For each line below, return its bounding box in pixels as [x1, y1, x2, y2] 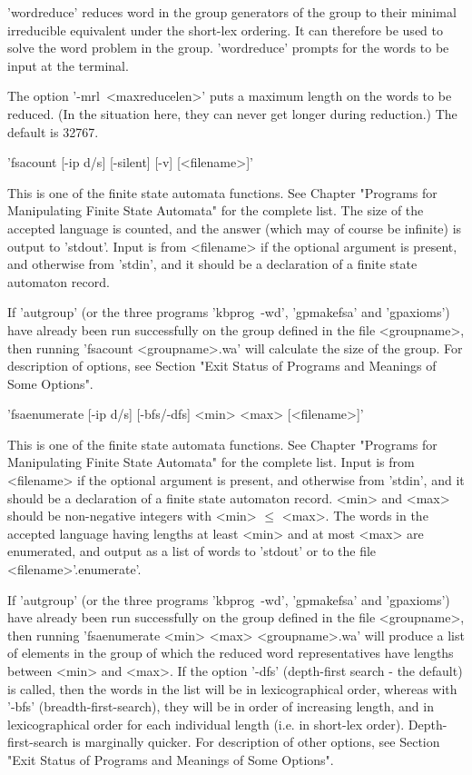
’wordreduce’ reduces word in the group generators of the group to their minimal [7, 3, 457, 21]
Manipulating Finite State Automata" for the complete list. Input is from [7, 452, 415, 472]
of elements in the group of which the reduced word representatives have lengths [7, 643, 454, 662]
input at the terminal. [7, 55, 129, 75]
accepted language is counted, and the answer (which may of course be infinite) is [7, 218, 462, 237]
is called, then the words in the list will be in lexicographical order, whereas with [7, 679, 457, 698]
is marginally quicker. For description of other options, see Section [72, 732, 440, 751]
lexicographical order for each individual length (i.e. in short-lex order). [7, 714, 405, 733]
